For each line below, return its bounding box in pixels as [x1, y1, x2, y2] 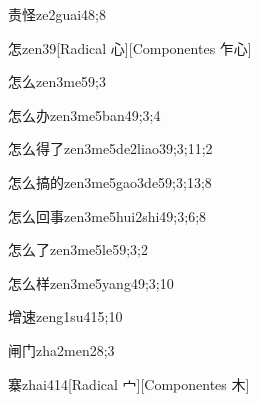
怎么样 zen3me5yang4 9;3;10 [8, 272, 174, 293]
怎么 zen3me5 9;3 [8, 71, 107, 92]
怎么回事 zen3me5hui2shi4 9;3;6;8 [8, 205, 207, 226]
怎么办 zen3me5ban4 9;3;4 [8, 104, 161, 125]
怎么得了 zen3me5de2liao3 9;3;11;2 [8, 138, 213, 159]
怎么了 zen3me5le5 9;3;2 [8, 239, 148, 260]
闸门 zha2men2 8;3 [8, 339, 115, 360]
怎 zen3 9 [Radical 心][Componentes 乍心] [8, 37, 252, 58]
